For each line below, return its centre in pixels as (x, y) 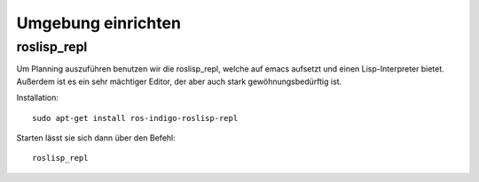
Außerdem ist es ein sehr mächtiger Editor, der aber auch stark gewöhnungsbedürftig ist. (179, 81)
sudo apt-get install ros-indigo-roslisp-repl (135, 118)
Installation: (38, 98)
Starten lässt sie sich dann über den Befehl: (96, 138)
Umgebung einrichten (99, 23)
